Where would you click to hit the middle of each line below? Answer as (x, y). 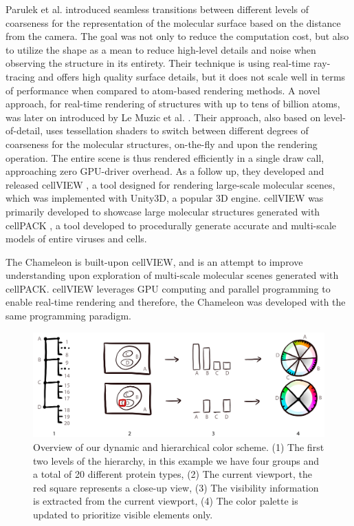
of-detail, (24, 130)
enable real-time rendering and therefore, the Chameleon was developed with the (176, 302)
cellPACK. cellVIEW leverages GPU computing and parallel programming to (168, 288)
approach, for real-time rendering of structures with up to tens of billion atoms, (173, 104)
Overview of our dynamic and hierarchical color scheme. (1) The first (179, 447)
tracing (20, 76)
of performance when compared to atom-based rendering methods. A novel (163, 90)
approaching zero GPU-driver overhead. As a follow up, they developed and (165, 171)
